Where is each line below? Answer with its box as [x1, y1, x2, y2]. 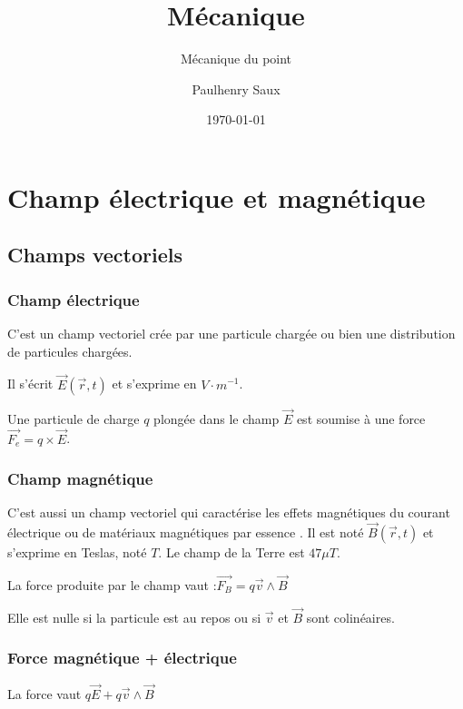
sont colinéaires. [306, 607, 395, 626]
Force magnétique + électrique [7, 646, 237, 669]
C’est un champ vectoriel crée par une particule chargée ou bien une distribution [7, 324, 456, 343]
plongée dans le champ [153, 409, 280, 428]
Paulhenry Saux [192, 79, 281, 98]
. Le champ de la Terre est [158, 543, 305, 562]
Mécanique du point [180, 49, 292, 68]
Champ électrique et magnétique [7, 178, 426, 215]
